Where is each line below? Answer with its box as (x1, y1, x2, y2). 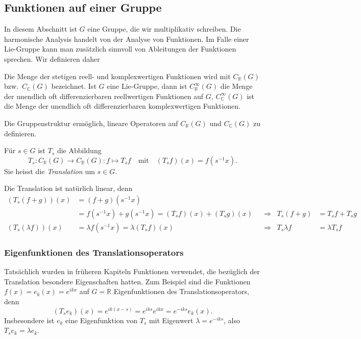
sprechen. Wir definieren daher (4, 53, 100, 64)
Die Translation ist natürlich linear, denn (4, 183, 133, 193)
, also (224, 314, 240, 325)
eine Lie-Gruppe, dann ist (107, 81, 187, 91)
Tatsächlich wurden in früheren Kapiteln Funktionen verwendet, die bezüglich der (4, 266, 260, 277)
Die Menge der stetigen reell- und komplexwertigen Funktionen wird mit (4, 70, 231, 81)
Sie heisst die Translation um (4, 165, 95, 176)
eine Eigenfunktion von (65, 314, 138, 325)
